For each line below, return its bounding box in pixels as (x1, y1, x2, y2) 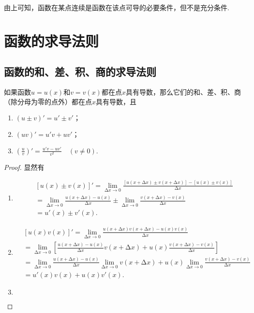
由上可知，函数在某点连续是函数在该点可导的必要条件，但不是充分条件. (4, 2, 229, 12)
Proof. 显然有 (4, 162, 45, 172)
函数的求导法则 (4, 31, 99, 50)
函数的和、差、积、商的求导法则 (4, 64, 156, 79)
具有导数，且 (96, 96, 137, 106)
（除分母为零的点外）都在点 (4, 96, 92, 106)
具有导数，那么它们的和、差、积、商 (125, 87, 241, 97)
